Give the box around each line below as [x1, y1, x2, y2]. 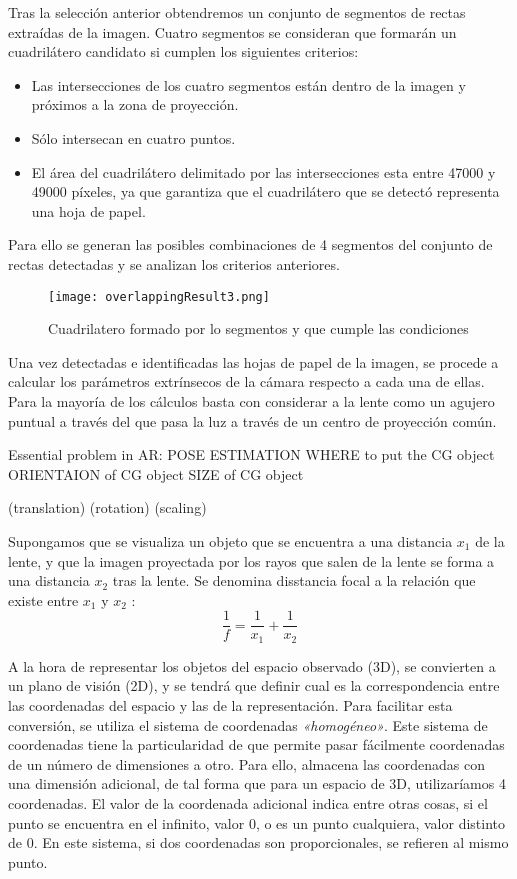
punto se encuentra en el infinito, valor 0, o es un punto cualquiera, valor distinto [8, 812, 506, 833]
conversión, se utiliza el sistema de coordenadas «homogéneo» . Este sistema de [8, 714, 488, 735]
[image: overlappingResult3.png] [48, 289, 270, 304]
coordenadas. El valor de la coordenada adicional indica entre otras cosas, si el [8, 792, 488, 813]
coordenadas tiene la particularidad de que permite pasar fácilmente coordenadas [8, 734, 505, 755]
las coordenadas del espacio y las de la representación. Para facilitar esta [8, 695, 453, 716]
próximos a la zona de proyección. [31, 94, 239, 115]
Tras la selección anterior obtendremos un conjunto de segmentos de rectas [8, 2, 466, 22]
